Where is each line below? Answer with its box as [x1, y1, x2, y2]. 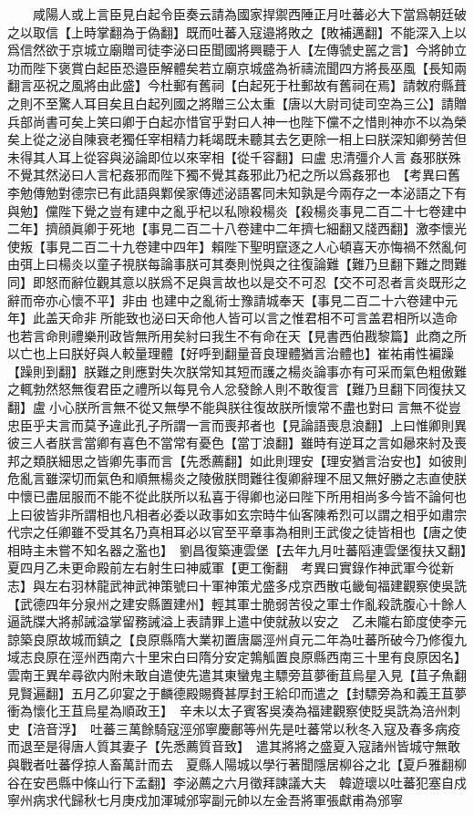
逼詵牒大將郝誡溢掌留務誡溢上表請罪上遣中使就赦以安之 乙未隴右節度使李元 [7, 612, 467, 631]
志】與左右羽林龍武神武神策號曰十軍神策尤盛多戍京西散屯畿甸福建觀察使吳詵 [7, 576, 467, 594]
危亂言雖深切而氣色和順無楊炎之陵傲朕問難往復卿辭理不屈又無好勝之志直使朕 [7, 469, 467, 488]
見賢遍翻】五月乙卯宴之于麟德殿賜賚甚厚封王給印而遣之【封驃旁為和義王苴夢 [7, 683, 467, 702]
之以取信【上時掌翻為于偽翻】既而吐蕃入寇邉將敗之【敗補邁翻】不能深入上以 [7, 22, 467, 41]
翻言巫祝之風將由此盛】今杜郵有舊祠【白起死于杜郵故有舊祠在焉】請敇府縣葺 [7, 76, 467, 95]
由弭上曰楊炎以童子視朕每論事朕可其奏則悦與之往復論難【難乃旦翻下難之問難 [7, 254, 467, 273]
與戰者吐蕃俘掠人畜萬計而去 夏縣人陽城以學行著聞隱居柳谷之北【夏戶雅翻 [7, 754, 454, 773]
